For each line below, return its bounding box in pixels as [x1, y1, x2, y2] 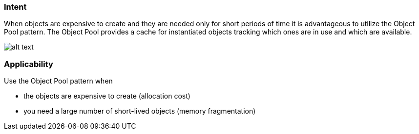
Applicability [4, 59, 53, 69]
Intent [4, 2, 27, 12]
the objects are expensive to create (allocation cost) [23, 92, 190, 100]
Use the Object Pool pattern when [4, 77, 113, 85]
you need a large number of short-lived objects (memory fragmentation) [23, 107, 256, 116]
